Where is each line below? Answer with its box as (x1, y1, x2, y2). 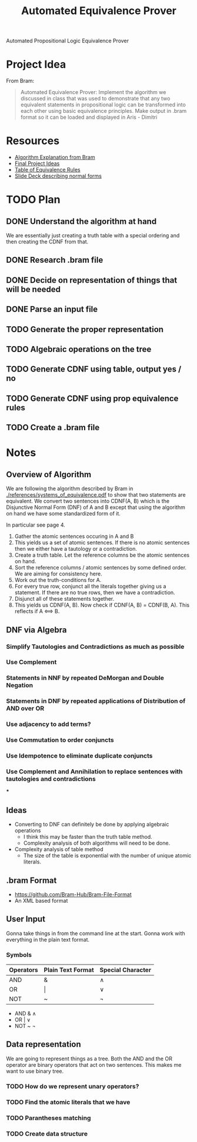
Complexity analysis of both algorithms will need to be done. (23, 839, 171, 847)
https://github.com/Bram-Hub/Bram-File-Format (14, 890, 132, 897)
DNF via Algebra (6, 625, 67, 635)
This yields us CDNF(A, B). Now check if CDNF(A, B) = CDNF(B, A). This (14, 601, 190, 609)
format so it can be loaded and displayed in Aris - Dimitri (20, 113, 158, 121)
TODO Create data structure (6, 1130, 88, 1138)
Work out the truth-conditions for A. (14, 577, 102, 584)
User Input (6, 914, 46, 924)
